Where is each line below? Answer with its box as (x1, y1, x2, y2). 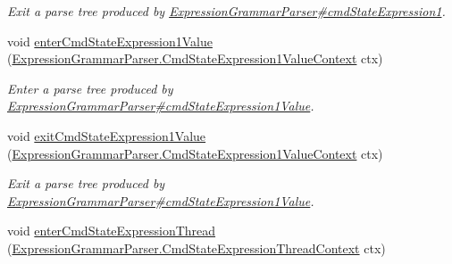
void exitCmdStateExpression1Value (7, 126, 206, 144)
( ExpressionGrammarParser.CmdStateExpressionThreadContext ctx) (7, 238, 386, 257)
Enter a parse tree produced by (7, 78, 173, 97)
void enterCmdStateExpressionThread (7, 221, 216, 240)
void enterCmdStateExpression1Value (7, 31, 213, 50)
